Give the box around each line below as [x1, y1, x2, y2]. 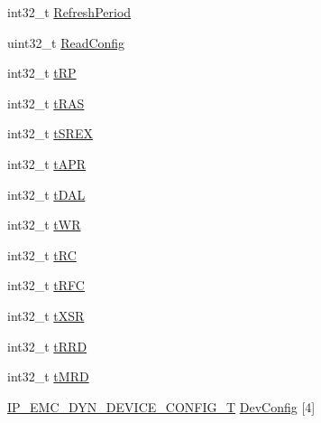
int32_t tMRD [7, 367, 89, 386]
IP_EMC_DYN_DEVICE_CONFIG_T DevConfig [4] [7, 397, 316, 416]
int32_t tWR [7, 215, 81, 234]
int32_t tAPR [7, 154, 87, 173]
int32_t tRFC [7, 276, 85, 295]
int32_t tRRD [7, 336, 87, 355]
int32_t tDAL [7, 184, 86, 203]
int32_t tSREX [7, 124, 93, 143]
